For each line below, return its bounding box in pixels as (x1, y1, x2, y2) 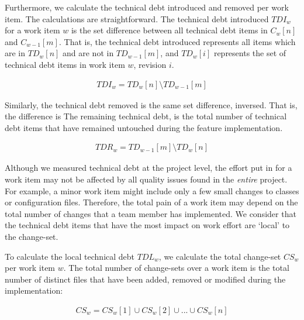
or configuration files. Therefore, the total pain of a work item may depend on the (5, 196, 298, 208)
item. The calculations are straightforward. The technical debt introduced (5, 12, 269, 25)
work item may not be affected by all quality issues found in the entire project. (5, 173, 288, 185)
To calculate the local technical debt (5, 250, 135, 262)
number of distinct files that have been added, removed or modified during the (5, 273, 286, 285)
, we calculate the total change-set (158, 250, 281, 262)
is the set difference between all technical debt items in (71, 24, 268, 36)
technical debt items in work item (5, 58, 125, 70)
